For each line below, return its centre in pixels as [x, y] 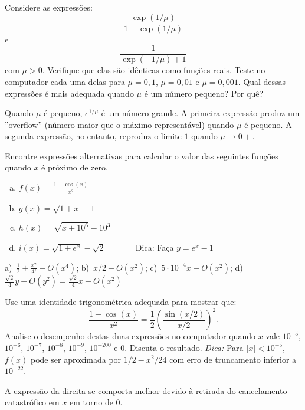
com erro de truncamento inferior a [233, 359]
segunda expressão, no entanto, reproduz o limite [93, 136]
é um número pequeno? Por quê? [204, 93]
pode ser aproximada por [76, 359]
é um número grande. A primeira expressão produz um [200, 113]
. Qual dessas [262, 81]
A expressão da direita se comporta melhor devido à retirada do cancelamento [146, 390]
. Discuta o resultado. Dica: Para [184, 347]
